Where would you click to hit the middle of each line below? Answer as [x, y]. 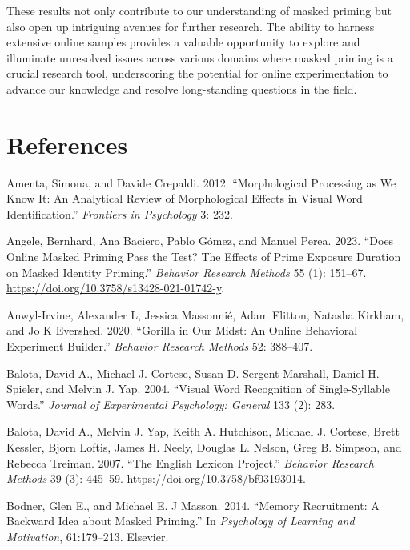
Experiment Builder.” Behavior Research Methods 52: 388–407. [160, 346]
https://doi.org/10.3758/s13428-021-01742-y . [116, 288]
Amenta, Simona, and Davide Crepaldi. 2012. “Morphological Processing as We [201, 182]
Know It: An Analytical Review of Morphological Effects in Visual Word [185, 198]
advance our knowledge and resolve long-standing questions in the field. [182, 88]
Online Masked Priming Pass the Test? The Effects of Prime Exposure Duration [204, 257]
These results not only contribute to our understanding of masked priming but [199, 10]
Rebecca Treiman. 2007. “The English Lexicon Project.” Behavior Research [191, 462]
